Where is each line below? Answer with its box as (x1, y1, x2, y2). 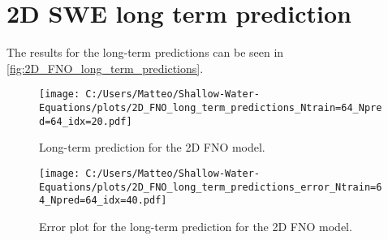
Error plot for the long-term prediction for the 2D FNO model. (39, 217, 352, 234)
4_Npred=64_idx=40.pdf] (39, 195, 167, 207)
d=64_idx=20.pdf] (39, 115, 132, 127)
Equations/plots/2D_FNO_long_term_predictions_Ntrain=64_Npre (39, 101, 382, 114)
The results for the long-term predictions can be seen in (6, 44, 284, 61)
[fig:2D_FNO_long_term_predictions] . (6, 59, 204, 76)
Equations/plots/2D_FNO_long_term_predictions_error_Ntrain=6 (39, 181, 382, 193)
